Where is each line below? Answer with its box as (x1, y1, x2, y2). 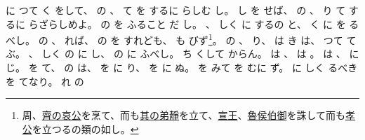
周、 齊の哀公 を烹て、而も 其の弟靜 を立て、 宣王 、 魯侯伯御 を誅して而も (22, 108, 346, 122)
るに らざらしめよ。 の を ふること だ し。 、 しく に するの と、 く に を (6, 16, 346, 31)
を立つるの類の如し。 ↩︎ (32, 121, 139, 136)
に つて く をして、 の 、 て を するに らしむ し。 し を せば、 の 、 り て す (6, 3, 359, 17)
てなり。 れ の (18, 73, 84, 88)
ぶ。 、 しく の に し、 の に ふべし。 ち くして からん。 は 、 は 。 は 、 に (6, 46, 359, 61)
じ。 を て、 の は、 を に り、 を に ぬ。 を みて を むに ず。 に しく (6, 60, 325, 75)
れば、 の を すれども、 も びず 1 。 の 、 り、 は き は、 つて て (64, 31, 357, 47)
